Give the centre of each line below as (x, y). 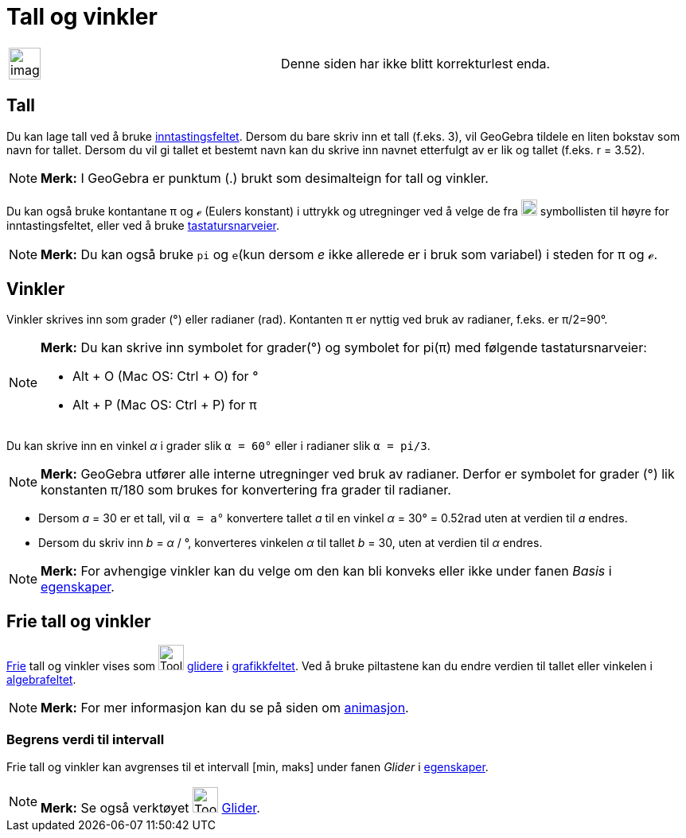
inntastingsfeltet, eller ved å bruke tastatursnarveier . (143, 225)
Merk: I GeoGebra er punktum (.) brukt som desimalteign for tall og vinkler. (265, 178)
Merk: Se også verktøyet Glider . (150, 808)
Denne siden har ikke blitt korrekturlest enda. (416, 63)
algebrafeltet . (41, 680)
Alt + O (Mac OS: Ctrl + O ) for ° (166, 376)
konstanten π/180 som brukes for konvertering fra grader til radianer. (246, 490)
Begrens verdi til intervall (86, 739)
